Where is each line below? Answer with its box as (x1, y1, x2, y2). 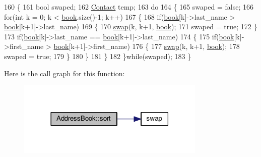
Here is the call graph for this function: (4, 68, 125, 78)
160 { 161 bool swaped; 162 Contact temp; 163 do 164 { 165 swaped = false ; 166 (4, 2, 253, 12)
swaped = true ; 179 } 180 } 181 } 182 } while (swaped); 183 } (4, 50, 191, 61)
